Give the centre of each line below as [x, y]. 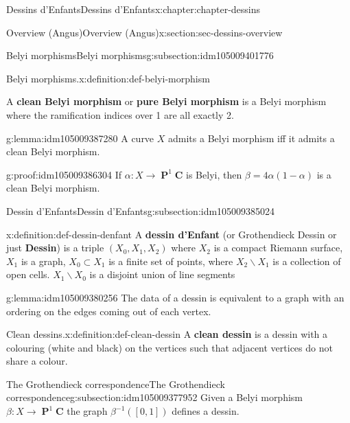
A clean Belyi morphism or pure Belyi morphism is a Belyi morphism [166, 101]
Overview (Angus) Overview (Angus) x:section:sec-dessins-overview [144, 32]
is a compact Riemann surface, [278, 248]
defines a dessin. [206, 411]
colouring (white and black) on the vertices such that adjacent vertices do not [170, 347]
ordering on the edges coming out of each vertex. [109, 311]
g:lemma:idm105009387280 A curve [80, 138]
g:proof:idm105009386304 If [64, 174]
